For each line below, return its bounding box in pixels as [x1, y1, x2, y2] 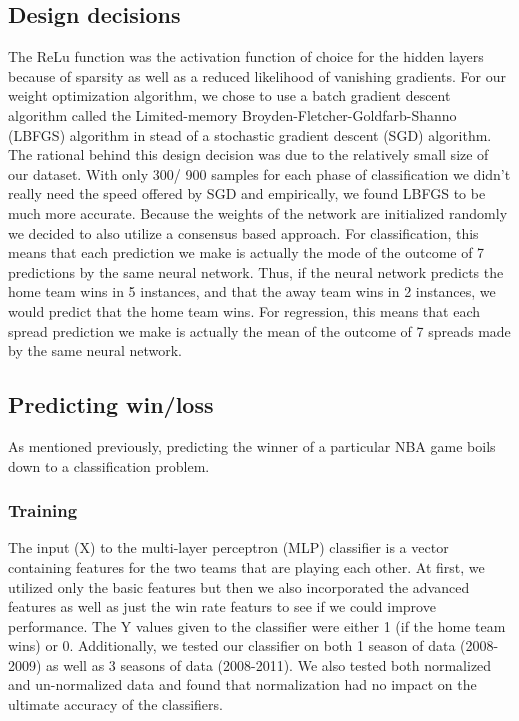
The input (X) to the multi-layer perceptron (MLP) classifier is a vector [8, 537, 449, 558]
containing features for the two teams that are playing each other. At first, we [8, 556, 485, 577]
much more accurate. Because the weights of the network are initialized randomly [8, 202, 508, 223]
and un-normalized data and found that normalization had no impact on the [8, 674, 477, 695]
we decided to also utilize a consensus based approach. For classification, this [8, 222, 479, 243]
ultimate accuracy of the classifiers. [8, 694, 223, 715]
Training [8, 498, 78, 523]
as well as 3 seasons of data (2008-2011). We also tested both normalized [46, 654, 492, 675]
